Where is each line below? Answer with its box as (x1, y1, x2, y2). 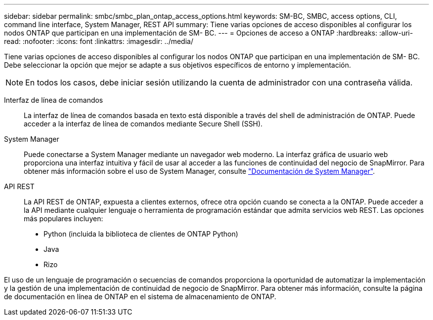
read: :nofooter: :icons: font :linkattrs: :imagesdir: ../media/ (4, 37, 193, 45)
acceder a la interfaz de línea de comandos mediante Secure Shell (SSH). (24, 120, 263, 128)
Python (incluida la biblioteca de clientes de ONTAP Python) (43, 230, 238, 238)
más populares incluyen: (24, 214, 103, 223)
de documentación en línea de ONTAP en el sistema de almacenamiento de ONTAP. (4, 292, 276, 301)
